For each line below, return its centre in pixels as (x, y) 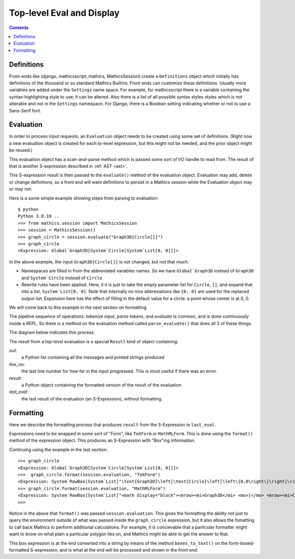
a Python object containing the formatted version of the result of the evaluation (101, 385)
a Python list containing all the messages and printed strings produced (93, 358)
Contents (19, 28)
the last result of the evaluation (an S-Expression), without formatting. (92, 398)
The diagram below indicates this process (51, 332)
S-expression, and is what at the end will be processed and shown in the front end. (114, 550)
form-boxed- (242, 543)
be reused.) (21, 150)
